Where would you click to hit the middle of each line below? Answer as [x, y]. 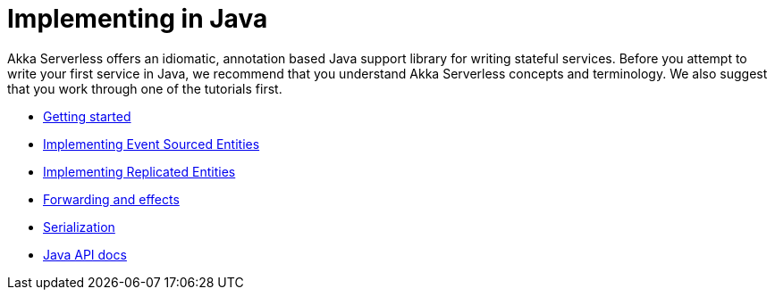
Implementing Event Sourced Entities [152, 144]
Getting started [87, 116]
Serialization [79, 227]
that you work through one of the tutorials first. [145, 88]
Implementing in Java [138, 19]
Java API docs [85, 254]
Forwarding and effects [111, 199]
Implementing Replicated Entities [139, 171]
